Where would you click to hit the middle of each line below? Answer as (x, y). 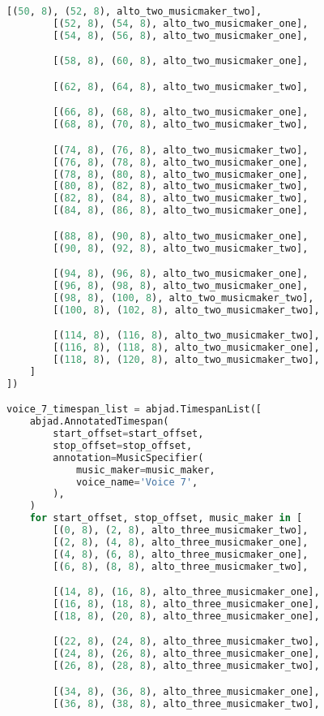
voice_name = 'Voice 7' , (137, 482)
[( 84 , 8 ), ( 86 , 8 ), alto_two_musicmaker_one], (181, 211)
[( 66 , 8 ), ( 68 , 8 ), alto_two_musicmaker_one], (181, 112)
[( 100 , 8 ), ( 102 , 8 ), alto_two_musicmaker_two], (186, 310)
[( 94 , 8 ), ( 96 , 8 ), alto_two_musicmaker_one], (181, 274)
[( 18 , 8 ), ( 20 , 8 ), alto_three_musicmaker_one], (186, 616)
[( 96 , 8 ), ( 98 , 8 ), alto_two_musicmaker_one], (181, 285)
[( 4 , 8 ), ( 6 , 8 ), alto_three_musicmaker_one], (181, 554)
